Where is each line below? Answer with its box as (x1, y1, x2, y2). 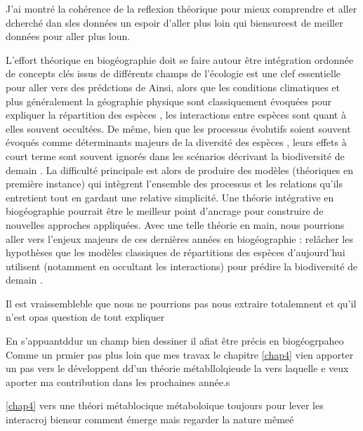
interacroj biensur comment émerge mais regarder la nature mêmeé (6, 412, 294, 427)
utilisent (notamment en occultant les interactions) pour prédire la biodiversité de (6, 258, 358, 273)
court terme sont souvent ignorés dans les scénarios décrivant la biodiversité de (6, 148, 345, 163)
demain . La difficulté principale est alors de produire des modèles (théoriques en (6, 162, 354, 177)
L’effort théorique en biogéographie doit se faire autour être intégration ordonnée (6, 52, 354, 67)
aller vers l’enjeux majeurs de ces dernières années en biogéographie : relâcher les (6, 231, 353, 246)
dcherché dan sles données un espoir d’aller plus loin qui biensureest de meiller (6, 15, 343, 29)
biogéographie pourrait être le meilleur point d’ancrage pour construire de (6, 204, 324, 218)
